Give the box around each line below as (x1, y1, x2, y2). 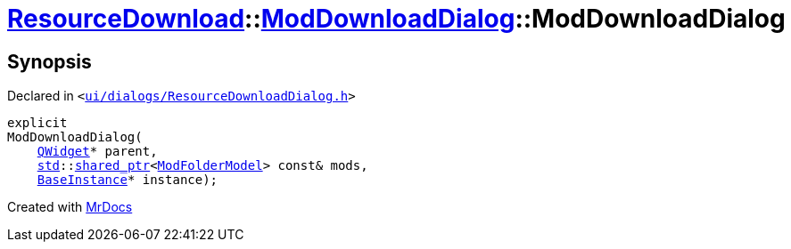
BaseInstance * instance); (37, 173, 218, 188)
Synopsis (7, 50, 92, 73)
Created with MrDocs (7, 199, 133, 215)
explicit (7, 116, 68, 131)
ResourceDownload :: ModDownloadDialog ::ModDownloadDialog (7, 4, 786, 34)
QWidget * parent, (37, 144, 158, 159)
